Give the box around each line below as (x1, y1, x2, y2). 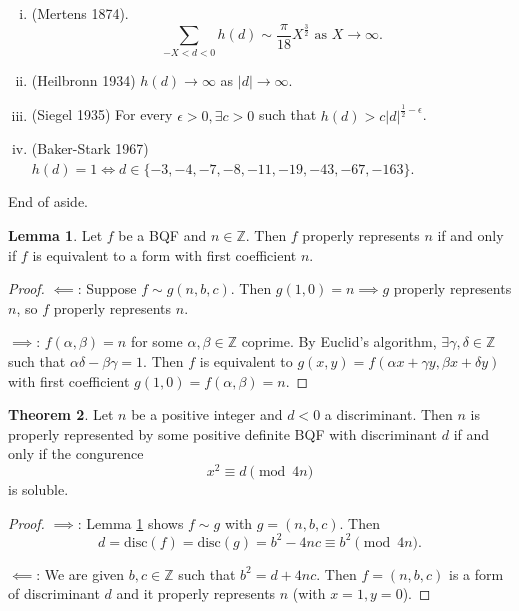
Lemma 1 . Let (8, 225, 103, 246)
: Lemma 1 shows (77, 512, 184, 533)
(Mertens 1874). (31, 3, 129, 23)
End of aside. (8, 191, 89, 212)
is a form (449, 563, 504, 584)
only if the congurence (8, 443, 144, 464)
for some (130, 331, 183, 352)
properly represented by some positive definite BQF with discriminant (8, 423, 438, 444)
